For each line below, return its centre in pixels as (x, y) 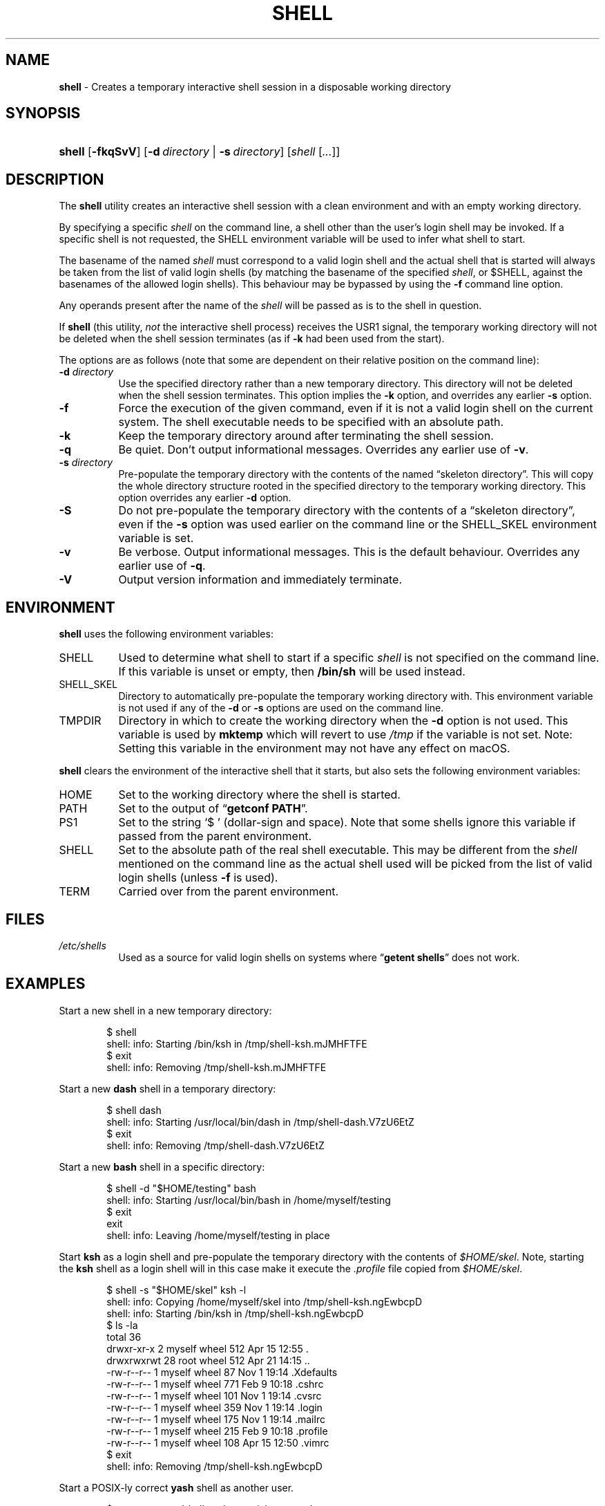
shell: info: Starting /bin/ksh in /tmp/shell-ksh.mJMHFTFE (237, 1043)
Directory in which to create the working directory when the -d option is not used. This (343, 721)
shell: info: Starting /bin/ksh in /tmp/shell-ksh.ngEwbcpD (235, 1313)
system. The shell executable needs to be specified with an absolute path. (311, 422)
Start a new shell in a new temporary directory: (165, 1010)
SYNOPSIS (43, 113)
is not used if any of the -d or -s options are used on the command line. (281, 708)
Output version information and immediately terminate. (260, 580)
